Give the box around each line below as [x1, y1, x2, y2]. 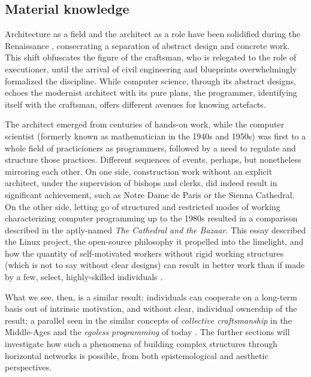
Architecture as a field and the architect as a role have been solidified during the [5, 28, 301, 40]
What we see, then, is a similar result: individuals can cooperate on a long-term [5, 290, 297, 303]
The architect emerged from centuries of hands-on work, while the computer [5, 118, 285, 130]
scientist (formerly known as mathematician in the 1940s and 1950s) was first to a [5, 129, 306, 142]
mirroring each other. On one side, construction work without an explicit [5, 165, 273, 177]
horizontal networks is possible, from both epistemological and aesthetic [5, 349, 268, 361]
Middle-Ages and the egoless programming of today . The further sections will [5, 326, 290, 338]
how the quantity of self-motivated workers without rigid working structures [5, 247, 284, 259]
